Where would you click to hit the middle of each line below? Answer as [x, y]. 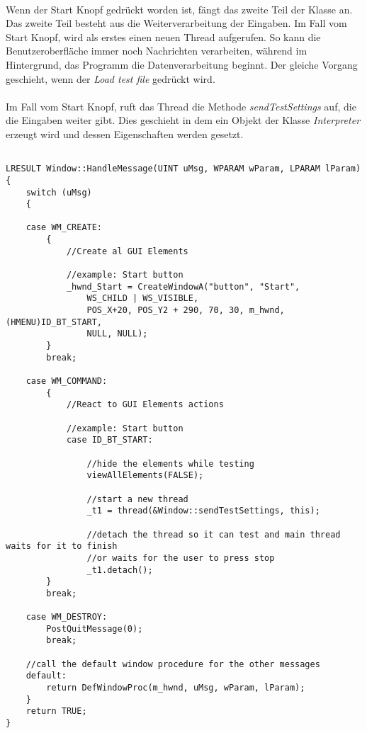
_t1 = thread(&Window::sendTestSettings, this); [203, 511]
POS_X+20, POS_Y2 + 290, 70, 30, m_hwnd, [186, 311]
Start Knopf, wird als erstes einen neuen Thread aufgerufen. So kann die [163, 36]
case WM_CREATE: [64, 228]
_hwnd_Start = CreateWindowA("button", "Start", [183, 286]
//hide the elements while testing [170, 464]
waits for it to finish [62, 546]
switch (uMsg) [59, 192]
